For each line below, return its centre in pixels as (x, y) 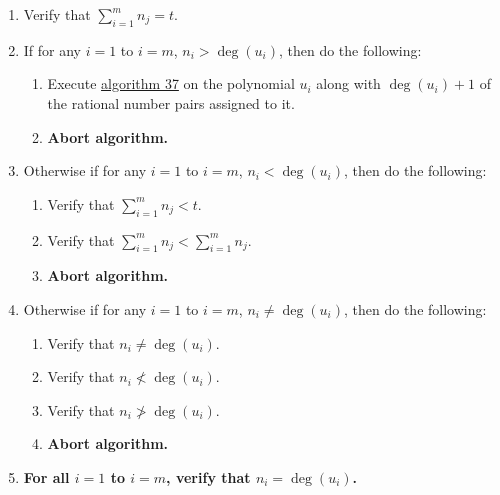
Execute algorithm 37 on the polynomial (171, 83)
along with (348, 83)
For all (46, 476)
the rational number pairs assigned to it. (171, 102)
